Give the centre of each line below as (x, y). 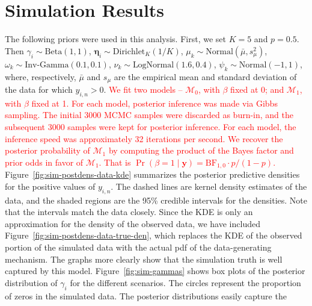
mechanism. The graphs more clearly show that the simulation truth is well (144, 259)
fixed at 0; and (257, 89)
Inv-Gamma (47, 65)
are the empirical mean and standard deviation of (205, 76)
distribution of (31, 282)
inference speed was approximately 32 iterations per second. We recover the (144, 138)
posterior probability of (47, 150)
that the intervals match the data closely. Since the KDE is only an (129, 212)
